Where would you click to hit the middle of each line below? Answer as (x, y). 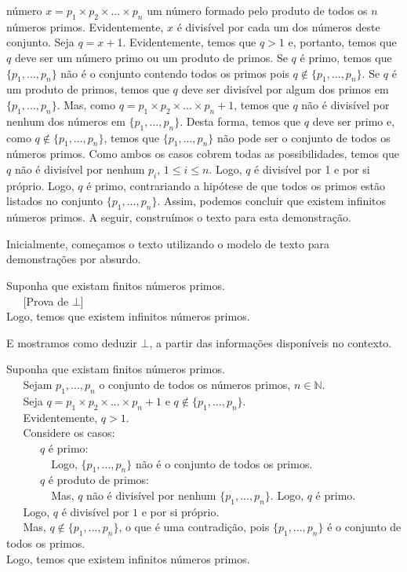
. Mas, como (86, 104)
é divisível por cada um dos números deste (278, 26)
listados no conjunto (55, 201)
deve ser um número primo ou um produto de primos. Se (151, 57)
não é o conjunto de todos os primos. (224, 463)
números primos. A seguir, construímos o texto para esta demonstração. (179, 217)
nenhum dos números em (66, 121)
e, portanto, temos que (342, 42)
